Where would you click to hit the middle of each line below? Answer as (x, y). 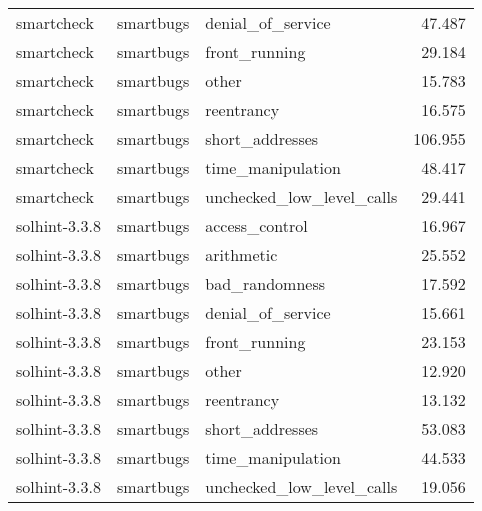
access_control (256, 225)
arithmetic (241, 254)
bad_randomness (265, 283)
